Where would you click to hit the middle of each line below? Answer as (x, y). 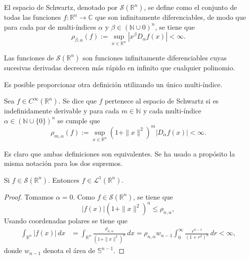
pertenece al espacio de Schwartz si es (162, 101)
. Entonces (64, 180)
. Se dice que (78, 101)
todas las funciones (33, 17)
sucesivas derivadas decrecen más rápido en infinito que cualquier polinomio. (120, 67)
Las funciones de (29, 57)
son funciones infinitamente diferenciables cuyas (155, 57)
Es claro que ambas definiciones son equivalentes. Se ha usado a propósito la (120, 153)
